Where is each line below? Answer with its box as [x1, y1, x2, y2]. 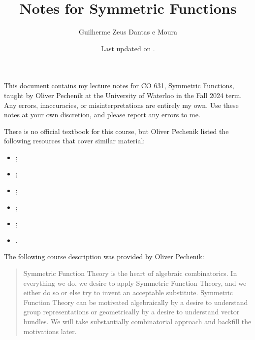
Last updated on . [101, 43, 155, 53]
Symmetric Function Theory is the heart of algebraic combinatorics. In [23, 268, 237, 278]
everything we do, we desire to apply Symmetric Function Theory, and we [23, 277, 247, 288]
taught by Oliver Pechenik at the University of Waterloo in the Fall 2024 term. [4, 90, 242, 100]
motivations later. [23, 326, 77, 336]
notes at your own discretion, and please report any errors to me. [4, 109, 200, 120]
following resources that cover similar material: [4, 136, 145, 146]
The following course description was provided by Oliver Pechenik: [4, 251, 204, 262]
